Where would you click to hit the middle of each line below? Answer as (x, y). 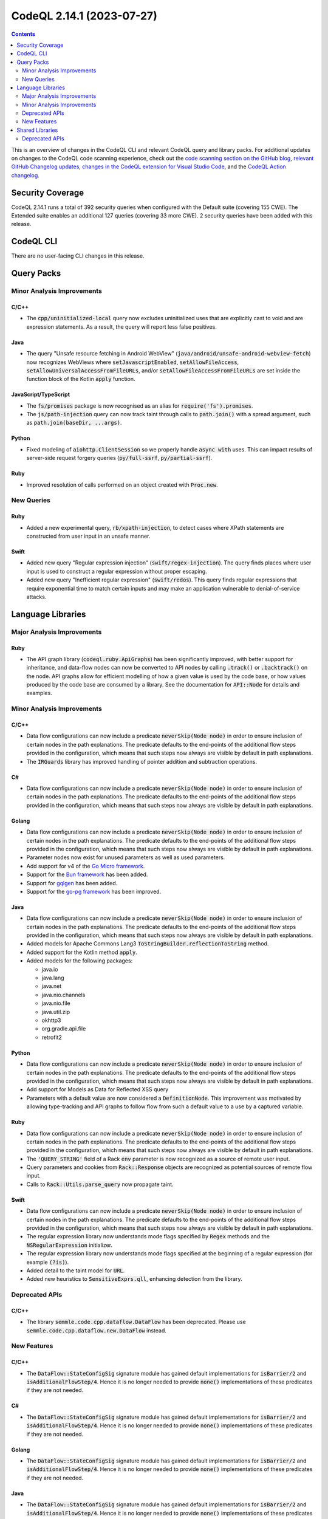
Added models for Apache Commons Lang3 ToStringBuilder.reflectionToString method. (148, 944)
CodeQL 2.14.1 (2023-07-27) (84, 16)
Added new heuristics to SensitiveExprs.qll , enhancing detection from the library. (134, 1279)
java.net (52, 986)
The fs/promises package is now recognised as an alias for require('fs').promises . (140, 406)
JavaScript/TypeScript (40, 394)
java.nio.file (56, 1003)
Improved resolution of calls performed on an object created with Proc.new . (122, 485)
